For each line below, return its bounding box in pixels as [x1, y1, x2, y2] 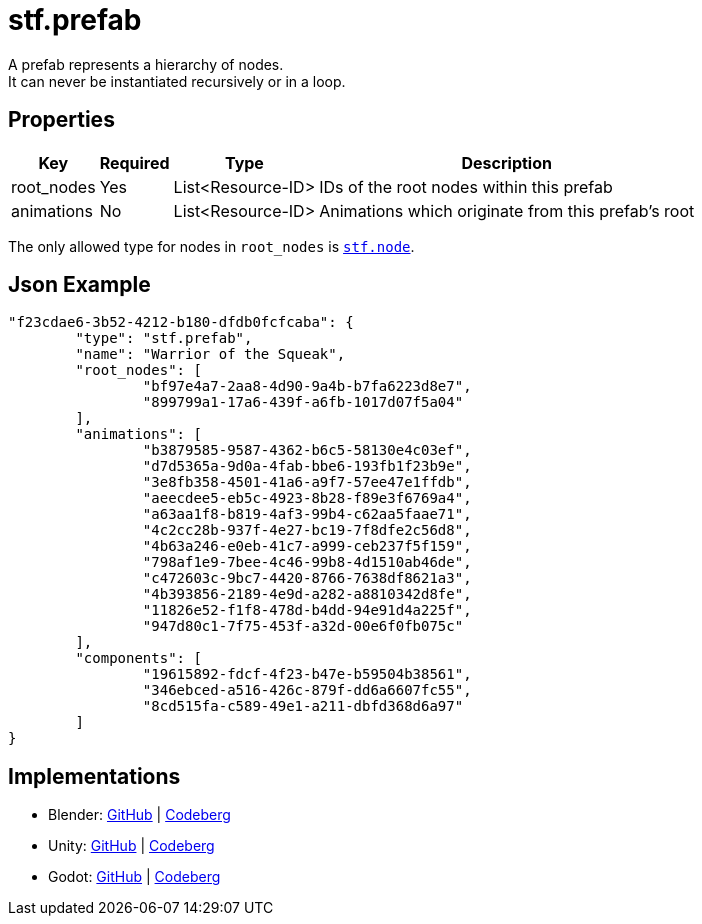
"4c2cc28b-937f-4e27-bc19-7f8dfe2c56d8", [142, 522, 472, 539]
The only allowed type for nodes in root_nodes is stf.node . [8, 237, 415, 255]
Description [461, 152, 552, 173]
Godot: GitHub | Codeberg [48, 868, 221, 886]
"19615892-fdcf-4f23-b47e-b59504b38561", [142, 666, 472, 683]
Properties [8, 107, 115, 133]
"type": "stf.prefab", [75, 330, 253, 347]
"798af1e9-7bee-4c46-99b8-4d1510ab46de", [142, 554, 472, 571]
